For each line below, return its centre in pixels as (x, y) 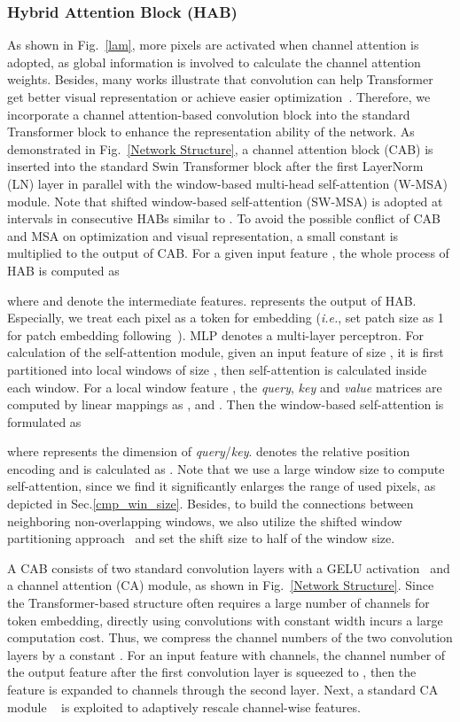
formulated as (44, 421)
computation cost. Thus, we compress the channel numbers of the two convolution (230, 637)
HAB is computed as (63, 270)
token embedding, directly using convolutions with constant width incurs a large (225, 620)
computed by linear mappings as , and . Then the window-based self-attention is (226, 404)
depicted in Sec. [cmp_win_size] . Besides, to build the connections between (211, 504)
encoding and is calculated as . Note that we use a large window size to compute (226, 468)
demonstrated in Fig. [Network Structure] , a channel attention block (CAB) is (220, 148)
